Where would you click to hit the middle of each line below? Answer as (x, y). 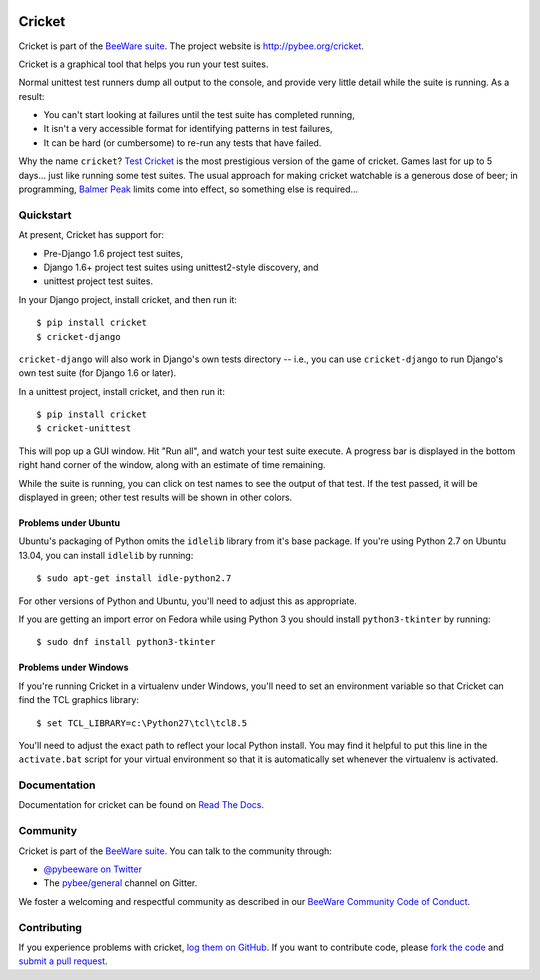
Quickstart (45, 215)
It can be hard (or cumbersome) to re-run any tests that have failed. (182, 142)
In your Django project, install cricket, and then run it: (127, 299)
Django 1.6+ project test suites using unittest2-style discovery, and (181, 267)
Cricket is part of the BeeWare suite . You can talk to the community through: (175, 851)
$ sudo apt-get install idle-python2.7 (134, 578)
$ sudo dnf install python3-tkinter (126, 642)
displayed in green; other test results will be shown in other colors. (155, 497)
